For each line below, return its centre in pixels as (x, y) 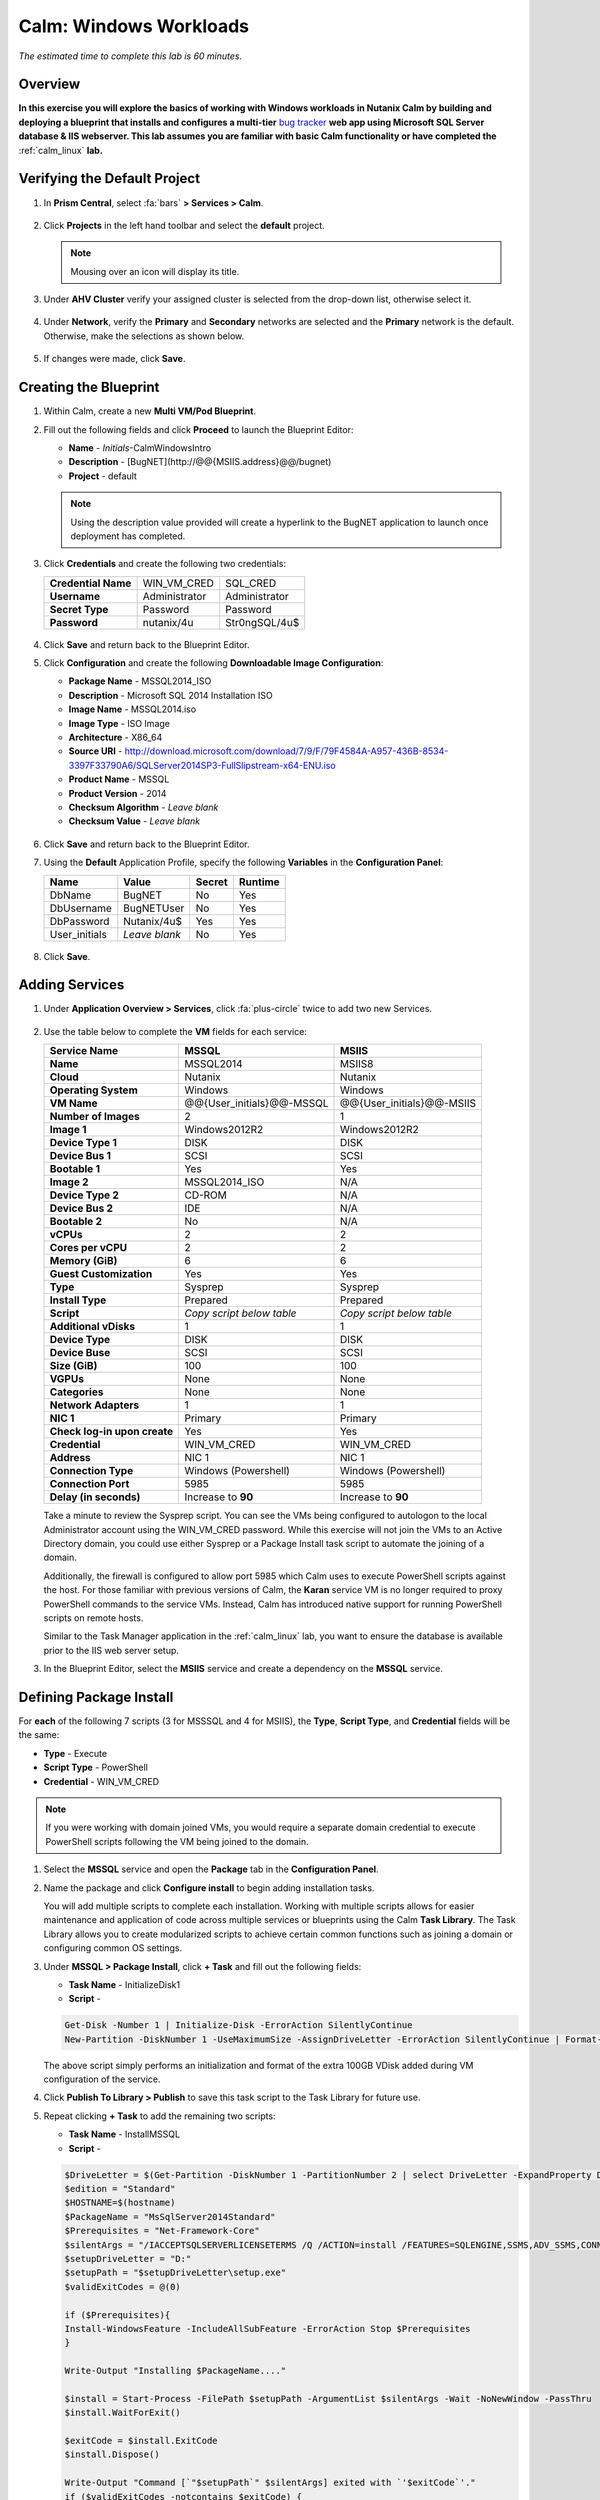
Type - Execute (75, 1753)
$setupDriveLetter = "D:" (128, 2258)
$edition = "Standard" (120, 2188)
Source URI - (95, 751)
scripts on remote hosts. (93, 1617)
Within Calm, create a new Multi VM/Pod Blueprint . (150, 411)
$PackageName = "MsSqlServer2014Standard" (170, 2216)
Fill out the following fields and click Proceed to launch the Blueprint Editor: (198, 429)
